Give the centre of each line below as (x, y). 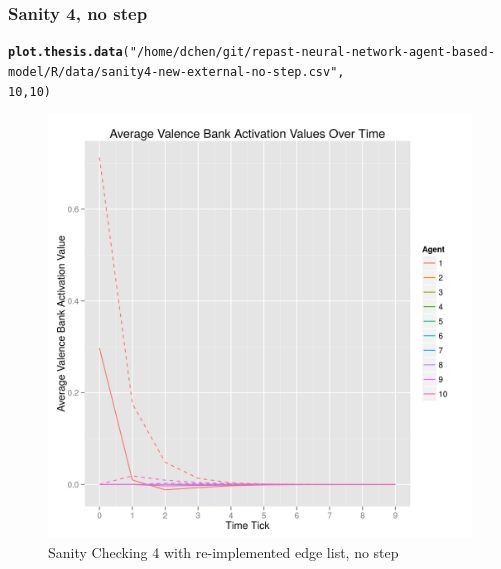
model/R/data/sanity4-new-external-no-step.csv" (173, 71)
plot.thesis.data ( (69, 52)
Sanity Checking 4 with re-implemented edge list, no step (223, 551)
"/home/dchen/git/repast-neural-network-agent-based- (312, 52)
